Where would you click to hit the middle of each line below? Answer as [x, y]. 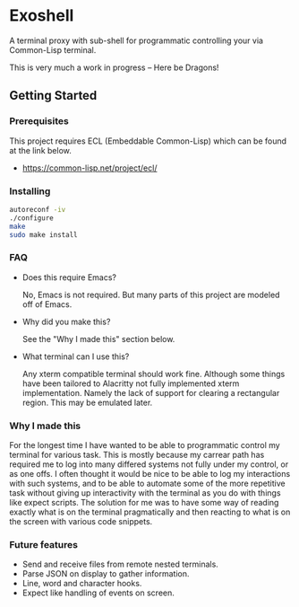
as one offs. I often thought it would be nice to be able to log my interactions [150, 474]
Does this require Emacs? [69, 277]
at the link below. [40, 150]
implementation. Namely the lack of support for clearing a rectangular [151, 392]
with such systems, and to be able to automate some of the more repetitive [147, 484]
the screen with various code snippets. [81, 522]
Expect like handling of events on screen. [98, 593]
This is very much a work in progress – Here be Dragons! [114, 67]
